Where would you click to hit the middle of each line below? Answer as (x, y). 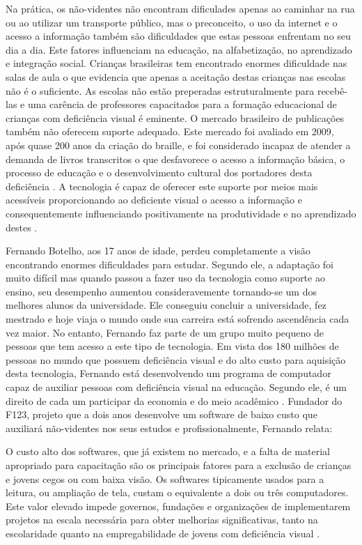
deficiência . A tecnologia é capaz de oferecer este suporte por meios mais (162, 186)
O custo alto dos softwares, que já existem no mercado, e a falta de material (168, 451)
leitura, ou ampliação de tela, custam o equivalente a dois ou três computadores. (177, 492)
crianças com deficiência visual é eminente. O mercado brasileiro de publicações (175, 117)
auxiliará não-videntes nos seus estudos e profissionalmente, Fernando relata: (169, 428)
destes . (22, 227)
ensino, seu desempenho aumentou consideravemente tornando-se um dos (161, 291)
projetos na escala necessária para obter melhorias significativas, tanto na (162, 520)
